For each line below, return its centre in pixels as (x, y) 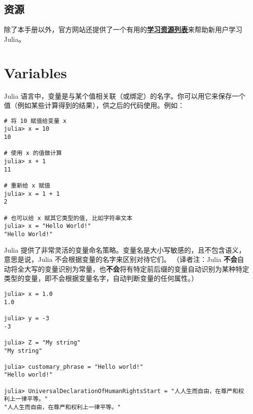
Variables (36, 72)
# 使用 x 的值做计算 (33, 153)
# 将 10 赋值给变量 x (35, 121)
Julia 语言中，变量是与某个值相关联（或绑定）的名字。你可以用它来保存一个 (125, 95)
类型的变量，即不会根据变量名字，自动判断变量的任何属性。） (101, 278)
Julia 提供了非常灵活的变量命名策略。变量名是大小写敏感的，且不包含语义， (125, 250)
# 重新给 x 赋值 (27, 185)
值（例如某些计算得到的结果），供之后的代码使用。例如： (94, 105)
